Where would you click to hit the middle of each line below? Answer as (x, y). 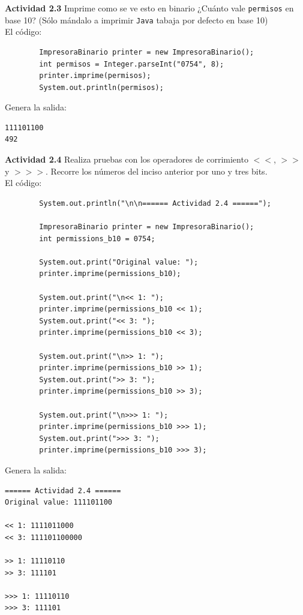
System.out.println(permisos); (101, 87)
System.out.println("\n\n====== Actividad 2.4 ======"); (155, 203)
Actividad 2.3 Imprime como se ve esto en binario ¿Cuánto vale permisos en (149, 8)
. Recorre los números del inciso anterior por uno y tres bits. (157, 171)
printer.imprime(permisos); (95, 76)
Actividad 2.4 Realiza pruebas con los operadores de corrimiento (127, 159)
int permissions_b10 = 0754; (97, 238)
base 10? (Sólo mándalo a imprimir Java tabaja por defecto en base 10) (136, 19)
